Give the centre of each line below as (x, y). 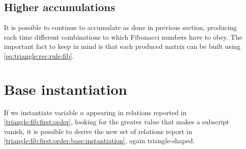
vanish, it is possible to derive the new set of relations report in (98, 131)
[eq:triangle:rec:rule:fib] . (39, 55)
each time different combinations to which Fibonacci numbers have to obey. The (123, 37)
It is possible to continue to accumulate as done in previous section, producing (121, 27)
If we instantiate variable (41, 112)
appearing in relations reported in (136, 112)
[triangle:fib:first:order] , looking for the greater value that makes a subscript (117, 122)
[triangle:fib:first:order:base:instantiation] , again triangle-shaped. (99, 141)
